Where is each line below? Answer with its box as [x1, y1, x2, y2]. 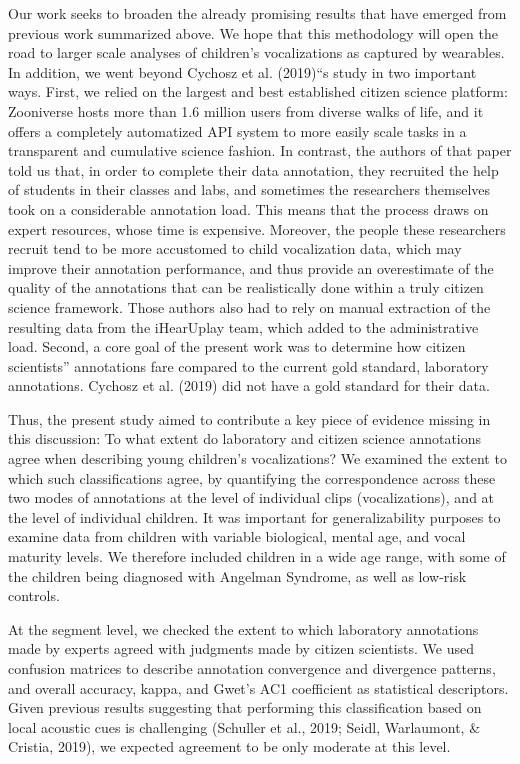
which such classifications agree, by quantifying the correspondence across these [8, 467, 496, 488]
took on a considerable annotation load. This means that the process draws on [8, 198, 489, 219]
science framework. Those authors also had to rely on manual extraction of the [8, 296, 491, 317]
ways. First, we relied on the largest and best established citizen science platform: [8, 81, 508, 102]
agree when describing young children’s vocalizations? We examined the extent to [8, 448, 507, 469]
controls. [8, 585, 60, 606]
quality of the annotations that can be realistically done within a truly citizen [8, 277, 484, 298]
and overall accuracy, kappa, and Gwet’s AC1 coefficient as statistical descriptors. [8, 677, 509, 698]
